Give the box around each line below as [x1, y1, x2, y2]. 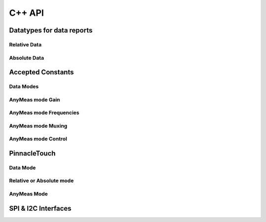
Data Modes [9, 83, 39, 90]
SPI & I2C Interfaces [9, 204, 71, 213]
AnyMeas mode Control [9, 135, 67, 142]
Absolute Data [9, 54, 44, 61]
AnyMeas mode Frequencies [9, 109, 80, 116]
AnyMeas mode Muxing [9, 122, 67, 129]
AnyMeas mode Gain [9, 96, 60, 103]
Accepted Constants [9, 68, 74, 76]
